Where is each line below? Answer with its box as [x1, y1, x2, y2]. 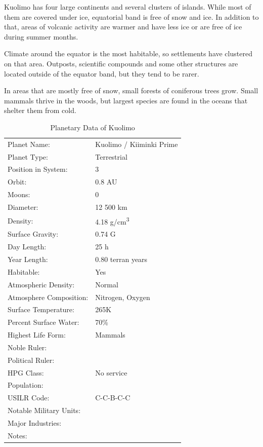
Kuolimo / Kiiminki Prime [95, 138, 178, 149]
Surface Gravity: [8, 229, 59, 239]
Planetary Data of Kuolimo [50, 122, 135, 132]
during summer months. [4, 31, 78, 42]
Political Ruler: [8, 354, 55, 365]
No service [95, 367, 127, 378]
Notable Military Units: [8, 405, 81, 416]
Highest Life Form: [8, 329, 66, 340]
